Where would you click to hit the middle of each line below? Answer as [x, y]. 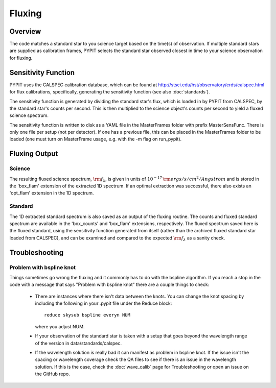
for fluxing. [21, 58]
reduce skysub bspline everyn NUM [87, 315]
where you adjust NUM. [60, 326]
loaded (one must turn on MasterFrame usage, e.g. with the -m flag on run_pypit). [96, 139]
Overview [25, 31]
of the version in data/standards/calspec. [78, 343]
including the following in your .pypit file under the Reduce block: [103, 303]
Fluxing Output [34, 154]
